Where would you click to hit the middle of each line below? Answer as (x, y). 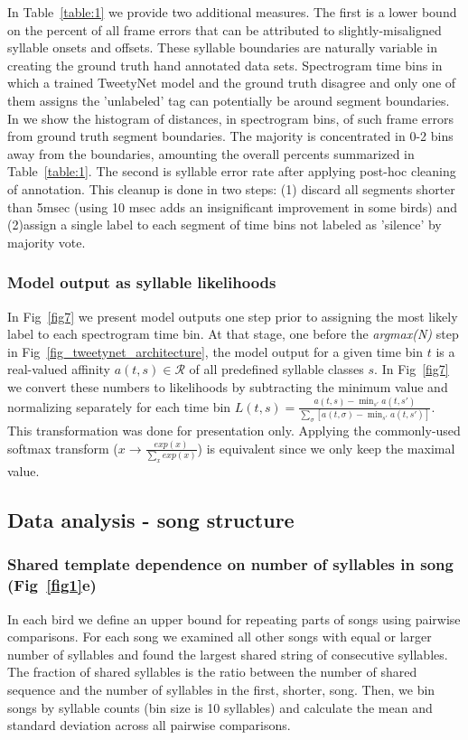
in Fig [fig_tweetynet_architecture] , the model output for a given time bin (215, 351)
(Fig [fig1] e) (52, 585)
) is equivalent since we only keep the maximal (326, 448)
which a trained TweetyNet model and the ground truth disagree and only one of (232, 83)
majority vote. (47, 242)
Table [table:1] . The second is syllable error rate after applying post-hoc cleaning (232, 171)
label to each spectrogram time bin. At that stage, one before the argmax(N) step (233, 334)
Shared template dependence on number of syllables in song (230, 564)
